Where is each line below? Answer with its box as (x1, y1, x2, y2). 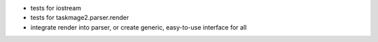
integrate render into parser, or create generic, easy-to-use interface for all (30, 23, 247, 31)
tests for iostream (30, 4, 82, 12)
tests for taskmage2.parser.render (30, 14, 129, 22)
